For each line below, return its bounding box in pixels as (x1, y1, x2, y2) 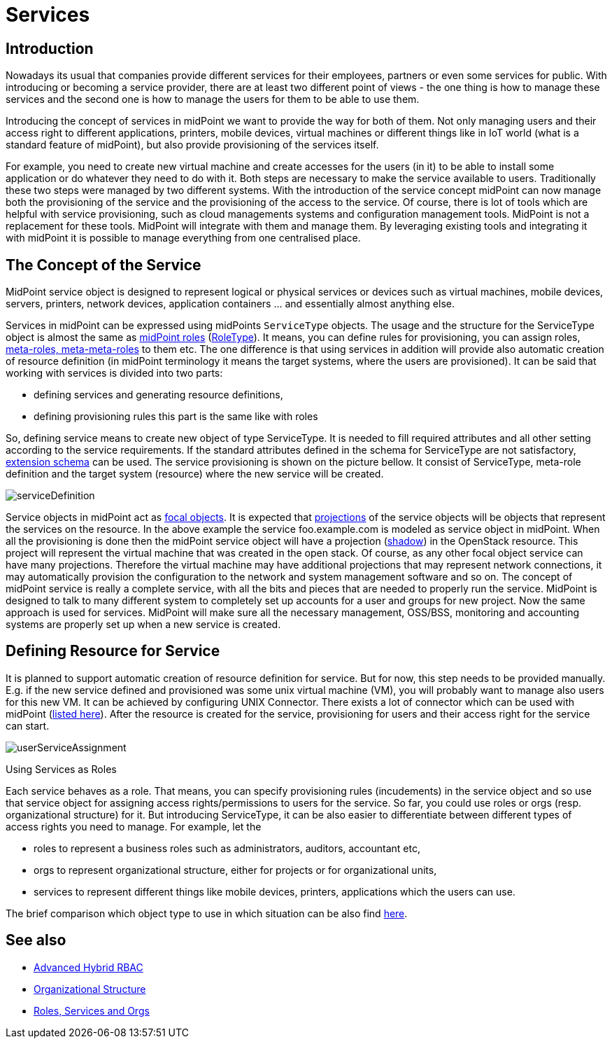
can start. (6, 719, 50, 732)
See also (6, 931, 66, 949)
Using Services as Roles (6, 763, 117, 775)
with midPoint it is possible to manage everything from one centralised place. (6, 232, 361, 244)
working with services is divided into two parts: (6, 367, 223, 380)
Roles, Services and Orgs (34, 1004, 150, 1017)
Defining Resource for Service (6, 642, 220, 660)
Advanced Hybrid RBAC (34, 961, 143, 973)
